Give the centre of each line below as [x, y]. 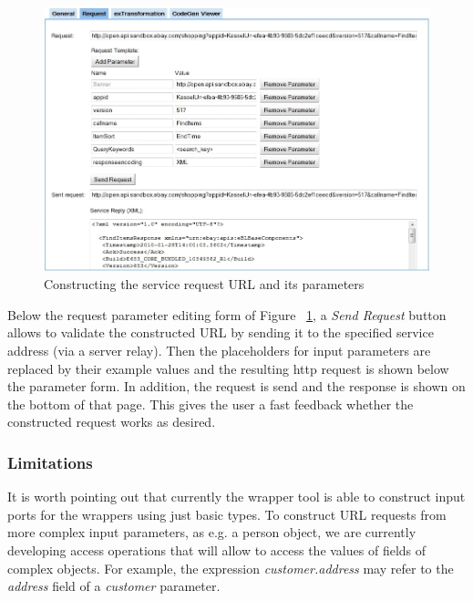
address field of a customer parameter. [114, 586]
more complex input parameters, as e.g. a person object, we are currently [212, 532]
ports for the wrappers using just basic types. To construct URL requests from [227, 514]
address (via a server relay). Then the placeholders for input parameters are [219, 350]
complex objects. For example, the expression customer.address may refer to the [231, 568]
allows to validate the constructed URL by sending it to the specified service [221, 332]
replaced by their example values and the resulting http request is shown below [228, 368]
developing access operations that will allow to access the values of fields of [217, 549]
